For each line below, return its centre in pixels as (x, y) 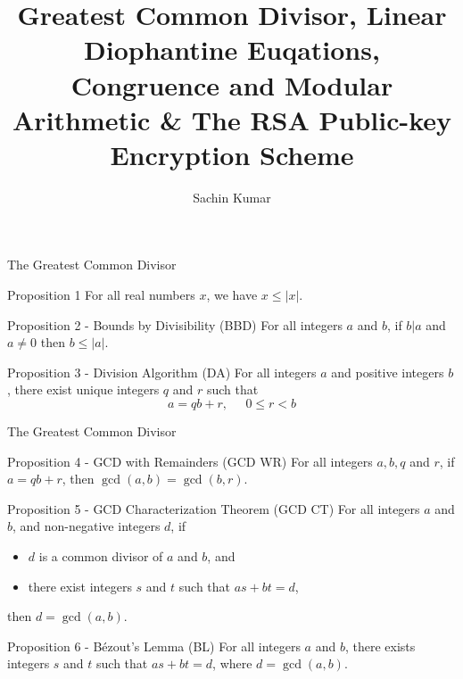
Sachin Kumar (232, 197)
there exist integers (80, 586)
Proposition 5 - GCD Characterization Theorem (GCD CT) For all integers (214, 508)
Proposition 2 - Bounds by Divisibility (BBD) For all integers (175, 324)
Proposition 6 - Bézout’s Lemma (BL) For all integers (154, 646)
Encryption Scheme (232, 154)
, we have (232, 295)
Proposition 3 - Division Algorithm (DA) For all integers (162, 372)
